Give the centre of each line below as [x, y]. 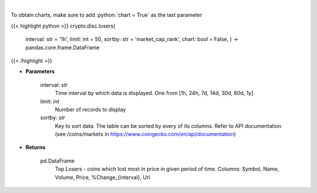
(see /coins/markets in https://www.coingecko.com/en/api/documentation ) [145, 134]
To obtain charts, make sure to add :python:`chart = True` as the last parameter [107, 15]
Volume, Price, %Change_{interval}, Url [102, 177]
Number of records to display [90, 109]
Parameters [40, 72]
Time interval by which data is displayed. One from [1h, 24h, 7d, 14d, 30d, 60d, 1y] [154, 93]
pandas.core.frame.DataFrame [63, 48]
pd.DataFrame [58, 161]
